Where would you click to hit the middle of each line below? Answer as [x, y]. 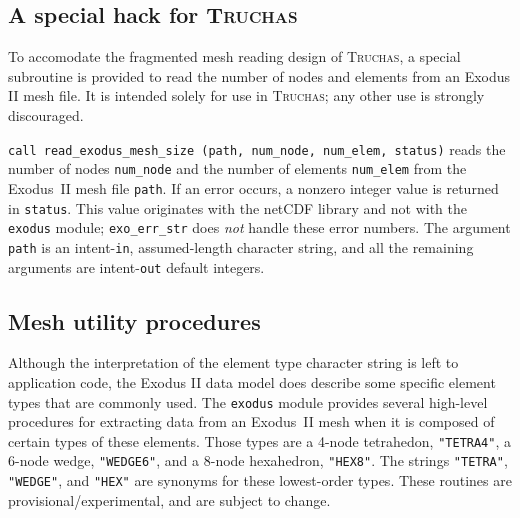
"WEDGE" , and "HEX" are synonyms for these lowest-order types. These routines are [260, 480]
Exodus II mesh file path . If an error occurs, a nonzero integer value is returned [253, 187]
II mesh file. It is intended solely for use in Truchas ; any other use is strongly [246, 95]
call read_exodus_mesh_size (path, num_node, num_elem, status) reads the [257, 148]
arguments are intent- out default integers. [136, 266]
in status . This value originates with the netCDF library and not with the [237, 207]
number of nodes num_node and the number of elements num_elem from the [237, 168]
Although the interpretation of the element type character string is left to [233, 362]
